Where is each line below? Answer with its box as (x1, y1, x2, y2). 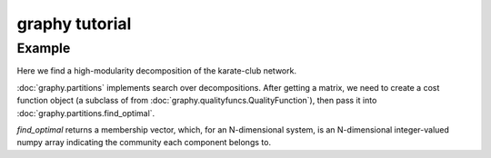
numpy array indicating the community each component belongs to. (16, 137, 272, 148)
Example (16, 40, 71, 56)
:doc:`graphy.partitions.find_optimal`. (16, 107, 155, 118)
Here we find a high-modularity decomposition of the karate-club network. (16, 65, 297, 76)
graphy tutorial (16, 14, 132, 34)
